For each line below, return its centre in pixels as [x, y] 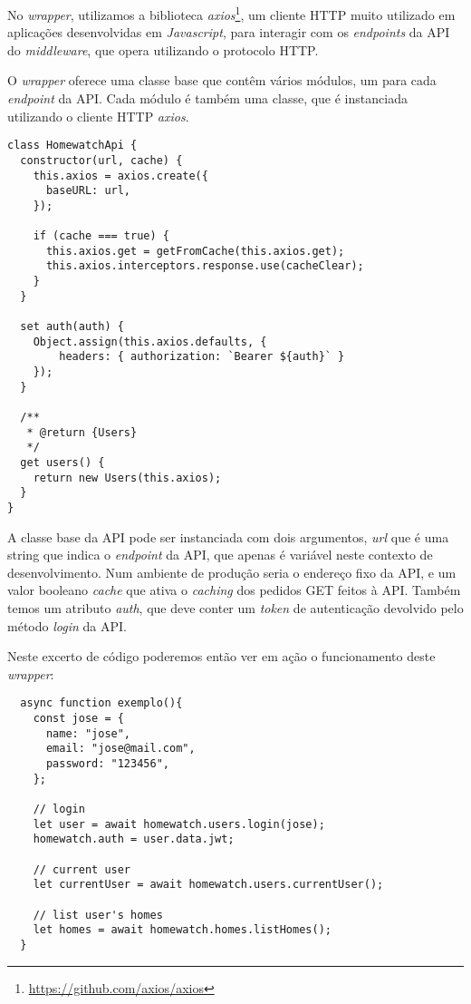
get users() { [62, 463]
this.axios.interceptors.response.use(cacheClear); [205, 266]
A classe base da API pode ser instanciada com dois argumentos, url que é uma [228, 536]
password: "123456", [107, 764]
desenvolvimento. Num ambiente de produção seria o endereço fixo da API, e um [232, 572]
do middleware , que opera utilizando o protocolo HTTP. [163, 49]
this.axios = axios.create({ [120, 175]
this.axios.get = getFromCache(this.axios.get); [195, 251]
